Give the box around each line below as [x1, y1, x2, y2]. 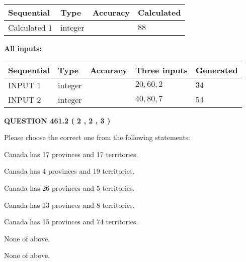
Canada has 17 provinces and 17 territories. [4, 149, 138, 159]
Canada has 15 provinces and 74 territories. [4, 216, 138, 227]
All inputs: [4, 43, 42, 53]
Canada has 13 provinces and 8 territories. [4, 199, 135, 210]
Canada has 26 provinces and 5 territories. [4, 182, 135, 193]
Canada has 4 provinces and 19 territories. [4, 166, 135, 176]
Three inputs [135, 64, 188, 76]
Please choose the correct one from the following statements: [4, 132, 191, 143]
